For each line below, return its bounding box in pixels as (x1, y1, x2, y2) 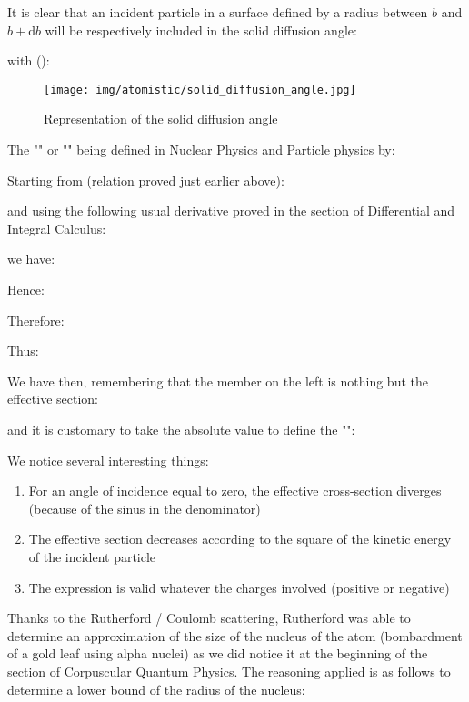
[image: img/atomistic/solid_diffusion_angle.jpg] (44, 83, 356, 96)
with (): (7, 51, 50, 70)
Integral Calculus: (7, 218, 106, 237)
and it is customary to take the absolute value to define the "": (7, 419, 355, 438)
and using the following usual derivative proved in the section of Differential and (7, 201, 455, 220)
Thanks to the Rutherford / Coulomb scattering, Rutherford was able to (7, 608, 411, 627)
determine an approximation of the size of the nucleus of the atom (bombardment (7, 626, 463, 645)
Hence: (7, 280, 45, 298)
